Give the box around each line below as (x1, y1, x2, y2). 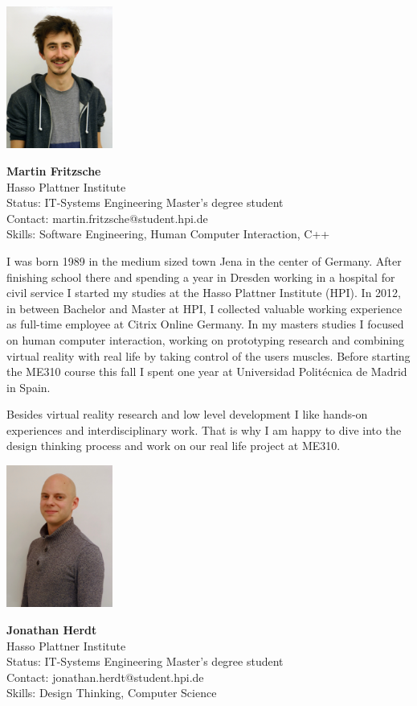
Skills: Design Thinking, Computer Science (6, 684, 217, 701)
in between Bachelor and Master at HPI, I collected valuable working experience (6, 299, 403, 316)
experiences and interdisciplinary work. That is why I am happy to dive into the (6, 421, 402, 438)
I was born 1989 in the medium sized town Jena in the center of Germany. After (6, 252, 402, 269)
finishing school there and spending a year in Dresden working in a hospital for (6, 268, 395, 285)
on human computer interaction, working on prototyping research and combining (6, 331, 405, 348)
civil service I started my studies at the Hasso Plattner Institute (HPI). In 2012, (6, 284, 402, 301)
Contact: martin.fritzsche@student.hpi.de (6, 209, 208, 226)
